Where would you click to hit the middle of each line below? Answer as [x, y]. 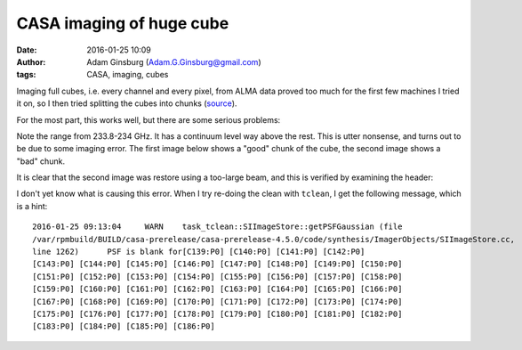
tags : [26, 75]
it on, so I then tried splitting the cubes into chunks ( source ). [127, 103]
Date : [27, 50]
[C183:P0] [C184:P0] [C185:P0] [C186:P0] [124, 326]
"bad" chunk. [41, 161]
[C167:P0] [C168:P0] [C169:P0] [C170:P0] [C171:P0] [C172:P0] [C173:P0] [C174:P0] [217, 301]
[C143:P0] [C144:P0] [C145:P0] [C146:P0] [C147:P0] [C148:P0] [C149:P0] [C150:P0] [217, 264]
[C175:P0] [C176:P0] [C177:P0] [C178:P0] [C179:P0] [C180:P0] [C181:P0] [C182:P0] [217, 313]
